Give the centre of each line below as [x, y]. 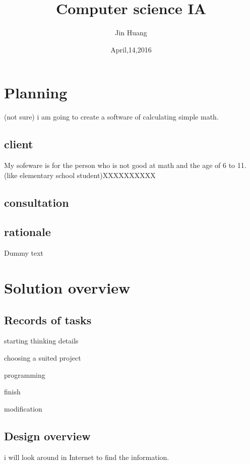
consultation [37, 202]
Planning [36, 93]
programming [25, 374]
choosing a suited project [43, 357]
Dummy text [24, 253]
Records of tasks [48, 320]
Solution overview [67, 287]
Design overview [47, 436]
